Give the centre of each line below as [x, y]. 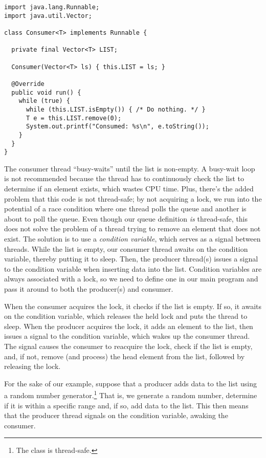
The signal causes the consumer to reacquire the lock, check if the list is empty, [128, 346]
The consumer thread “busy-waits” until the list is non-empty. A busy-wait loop [130, 168]
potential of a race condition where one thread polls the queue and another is [125, 209]
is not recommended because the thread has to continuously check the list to [124, 178]
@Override [28, 84]
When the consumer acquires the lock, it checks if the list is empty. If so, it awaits [133, 306]
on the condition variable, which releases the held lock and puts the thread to [126, 316]
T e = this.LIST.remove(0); [74, 118]
